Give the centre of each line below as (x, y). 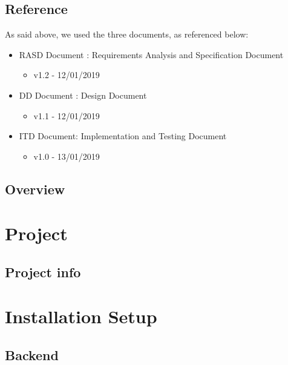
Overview (35, 189)
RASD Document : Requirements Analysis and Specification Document (151, 54)
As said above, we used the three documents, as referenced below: (127, 34)
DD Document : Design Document (83, 95)
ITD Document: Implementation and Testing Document (123, 136)
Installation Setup (81, 316)
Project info (43, 271)
